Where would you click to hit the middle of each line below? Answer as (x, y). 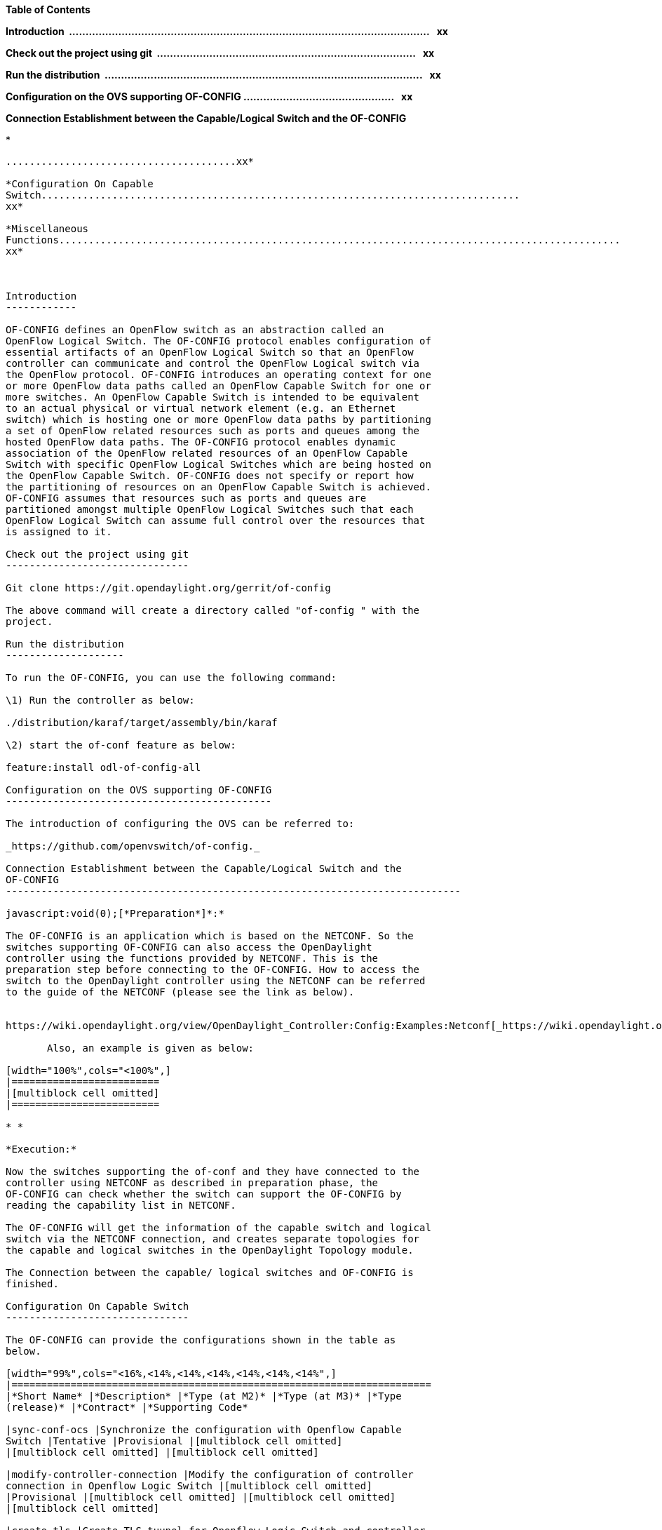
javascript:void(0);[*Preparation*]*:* (115, 913)
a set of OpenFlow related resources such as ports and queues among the (213, 431)
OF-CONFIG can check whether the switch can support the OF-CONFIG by (204, 1194)
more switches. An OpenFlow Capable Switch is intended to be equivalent (213, 397)
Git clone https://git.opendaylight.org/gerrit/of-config (168, 588)
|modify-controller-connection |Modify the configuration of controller (210, 1475)
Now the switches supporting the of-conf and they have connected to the (213, 1172)
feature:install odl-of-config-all (103, 767)
